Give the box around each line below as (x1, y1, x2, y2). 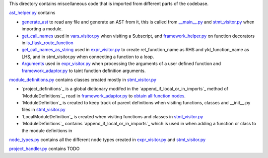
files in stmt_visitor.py (21, 107, 66, 113)
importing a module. (21, 26, 63, 32)
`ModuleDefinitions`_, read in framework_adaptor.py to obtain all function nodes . (21, 92, 186, 99)
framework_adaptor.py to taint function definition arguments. (21, 68, 146, 74)
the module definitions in (21, 127, 72, 134)
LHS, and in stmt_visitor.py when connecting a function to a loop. (21, 54, 154, 60)
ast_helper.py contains (9, 10, 56, 16)
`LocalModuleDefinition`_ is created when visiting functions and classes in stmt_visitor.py (21, 113, 203, 119)
